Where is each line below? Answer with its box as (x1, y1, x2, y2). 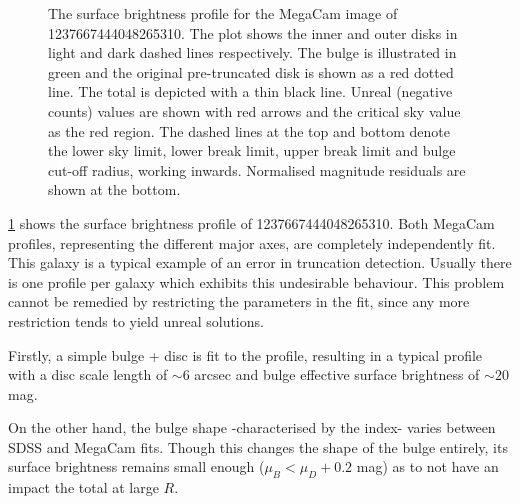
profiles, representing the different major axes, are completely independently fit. (8, 232, 496, 253)
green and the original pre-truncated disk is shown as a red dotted (48, 61, 454, 82)
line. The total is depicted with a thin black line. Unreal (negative (48, 81, 453, 102)
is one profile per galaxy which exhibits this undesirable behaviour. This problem (8, 271, 505, 292)
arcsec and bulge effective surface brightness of (194, 364, 480, 385)
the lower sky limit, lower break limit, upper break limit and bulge (48, 140, 456, 161)
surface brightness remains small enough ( (8, 456, 265, 477)
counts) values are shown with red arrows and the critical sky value (48, 100, 461, 121)
